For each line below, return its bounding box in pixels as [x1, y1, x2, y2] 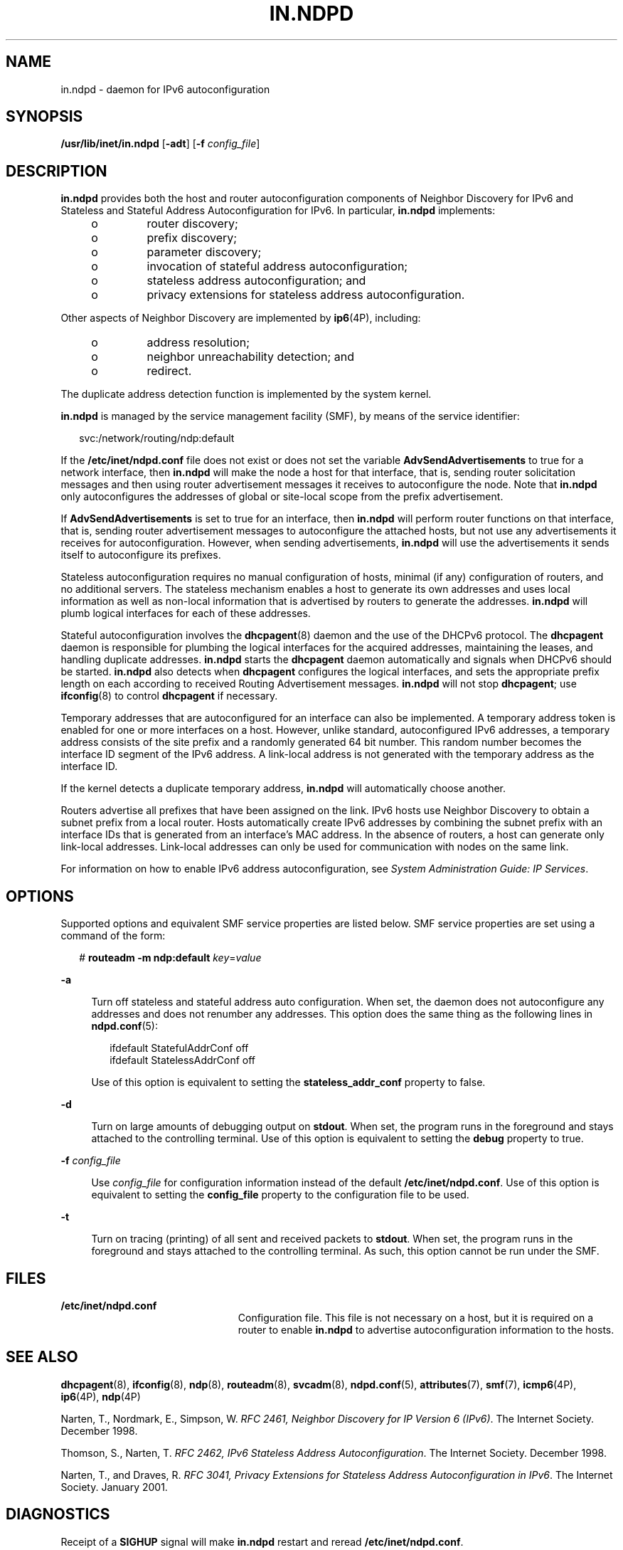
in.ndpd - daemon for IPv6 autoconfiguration [60, 83, 270, 95]
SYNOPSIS [6, 107, 83, 126]
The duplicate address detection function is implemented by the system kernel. [60, 388, 432, 401]
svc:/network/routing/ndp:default [79, 432, 235, 445]
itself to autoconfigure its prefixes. [60, 549, 221, 562]
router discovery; [147, 216, 238, 231]
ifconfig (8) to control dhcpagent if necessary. [60, 690, 278, 702]
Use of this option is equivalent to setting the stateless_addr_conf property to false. [91, 1076, 486, 1089]
